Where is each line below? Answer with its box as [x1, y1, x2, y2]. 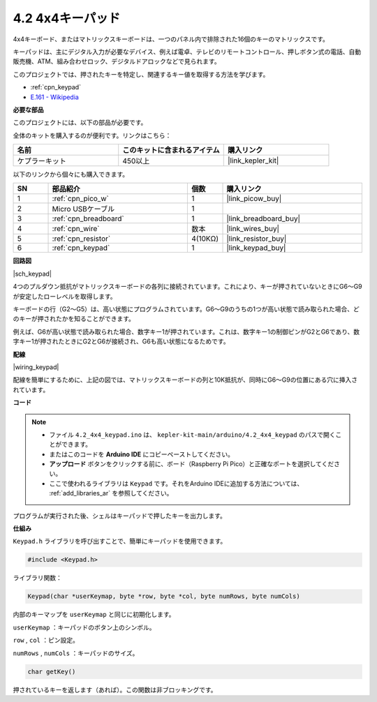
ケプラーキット [17, 156, 66, 166]
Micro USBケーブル [52, 204, 115, 214]
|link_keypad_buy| [226, 243, 286, 253]
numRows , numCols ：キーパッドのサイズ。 [13, 649, 139, 657]
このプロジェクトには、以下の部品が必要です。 [13, 119, 147, 127]
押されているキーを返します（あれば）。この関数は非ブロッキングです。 [13, 685, 217, 694]
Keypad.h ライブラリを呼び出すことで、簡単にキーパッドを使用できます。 [13, 537, 227, 546]
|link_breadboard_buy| [226, 214, 300, 223]
